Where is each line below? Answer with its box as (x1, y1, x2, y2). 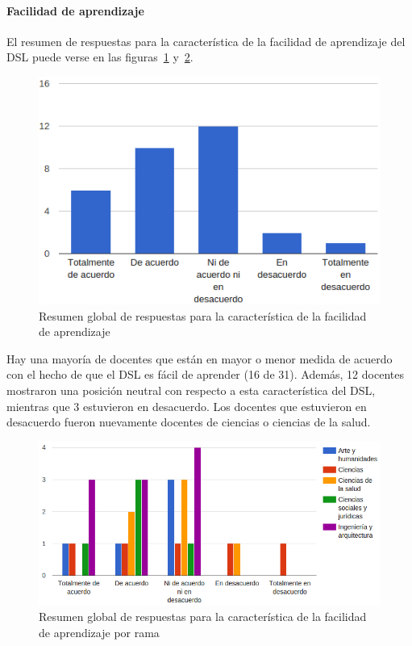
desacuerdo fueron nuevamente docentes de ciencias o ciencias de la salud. (6, 413, 371, 430)
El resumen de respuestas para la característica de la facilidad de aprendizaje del (6, 32, 406, 49)
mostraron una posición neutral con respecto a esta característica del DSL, (6, 382, 376, 399)
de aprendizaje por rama (39, 623, 160, 640)
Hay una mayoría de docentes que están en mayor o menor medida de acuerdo (6, 350, 393, 367)
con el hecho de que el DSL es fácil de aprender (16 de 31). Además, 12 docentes (6, 366, 404, 383)
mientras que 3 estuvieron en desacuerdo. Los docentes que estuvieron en (6, 397, 367, 414)
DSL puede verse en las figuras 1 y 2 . (6, 48, 194, 65)
